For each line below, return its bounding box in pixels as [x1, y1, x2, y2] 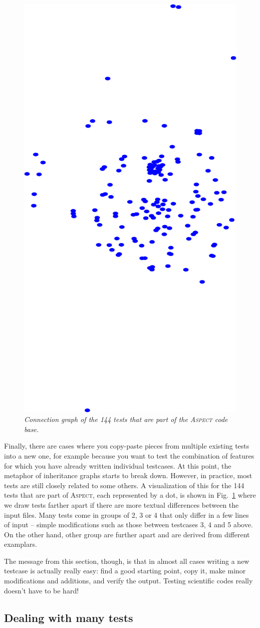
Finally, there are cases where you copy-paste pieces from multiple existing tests [4, 441, 249, 451]
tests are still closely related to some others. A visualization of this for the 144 [4, 480, 244, 490]
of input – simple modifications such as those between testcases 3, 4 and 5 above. [4, 519, 253, 530]
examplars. [4, 539, 37, 549]
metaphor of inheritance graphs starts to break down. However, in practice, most [4, 470, 252, 481]
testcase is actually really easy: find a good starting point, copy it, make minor [4, 565, 246, 576]
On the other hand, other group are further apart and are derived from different [4, 529, 250, 539]
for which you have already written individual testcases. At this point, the [4, 460, 231, 471]
